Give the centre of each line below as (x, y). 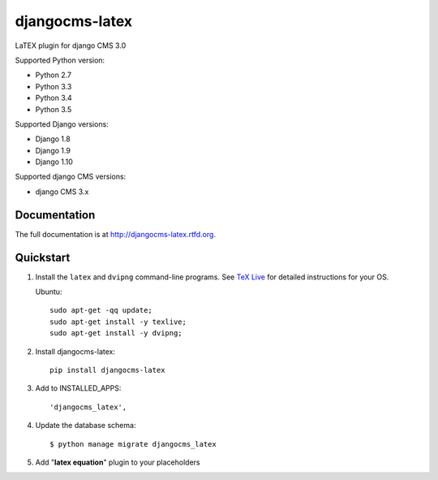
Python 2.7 (54, 75)
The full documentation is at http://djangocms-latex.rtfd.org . (116, 234)
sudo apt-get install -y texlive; (118, 322)
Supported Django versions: (62, 124)
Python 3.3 (54, 86)
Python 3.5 (54, 109)
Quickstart (43, 257)
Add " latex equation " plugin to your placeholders (118, 462)
